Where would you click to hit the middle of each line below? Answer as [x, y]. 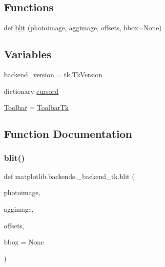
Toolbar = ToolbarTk [36, 107]
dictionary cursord [31, 91]
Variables [28, 54]
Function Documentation [68, 134]
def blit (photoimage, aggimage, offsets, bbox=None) [83, 28]
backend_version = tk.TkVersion [53, 74]
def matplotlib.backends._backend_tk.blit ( [69, 176]
